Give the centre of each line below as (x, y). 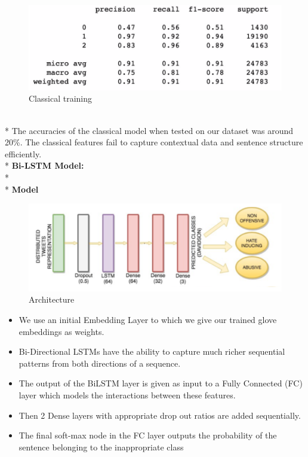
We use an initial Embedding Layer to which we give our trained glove (148, 319)
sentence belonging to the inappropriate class (101, 447)
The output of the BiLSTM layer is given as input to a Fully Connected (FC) (161, 383)
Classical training (60, 98)
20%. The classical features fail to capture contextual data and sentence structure (154, 142)
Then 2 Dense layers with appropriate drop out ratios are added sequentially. (160, 415)
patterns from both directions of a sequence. (100, 363)
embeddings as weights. (61, 331)
